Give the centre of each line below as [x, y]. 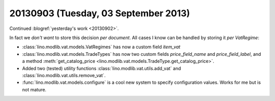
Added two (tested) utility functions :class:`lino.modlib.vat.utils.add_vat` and [102, 68]
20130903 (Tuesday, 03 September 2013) [100, 13]
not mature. [34, 89]
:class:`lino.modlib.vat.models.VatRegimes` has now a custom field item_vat [101, 47]
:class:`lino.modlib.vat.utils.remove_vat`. [64, 75]
